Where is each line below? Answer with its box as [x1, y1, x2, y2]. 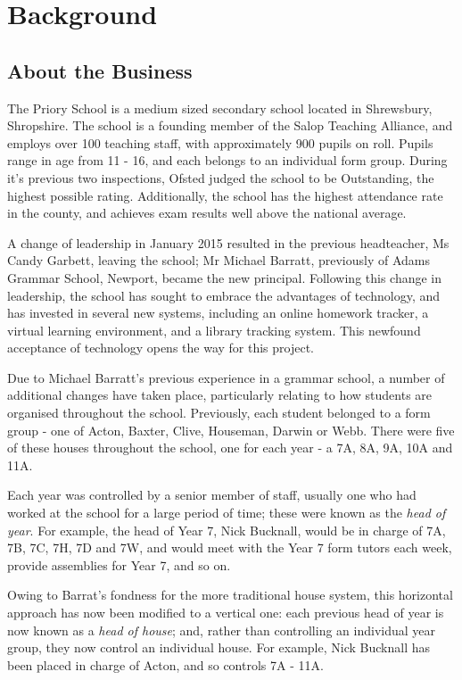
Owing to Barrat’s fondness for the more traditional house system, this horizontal [7, 585, 453, 604]
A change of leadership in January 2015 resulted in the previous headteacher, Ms [7, 233, 450, 252]
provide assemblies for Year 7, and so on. [7, 555, 231, 574]
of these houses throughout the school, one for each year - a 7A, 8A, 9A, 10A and [7, 438, 453, 457]
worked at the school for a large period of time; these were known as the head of [7, 503, 446, 522]
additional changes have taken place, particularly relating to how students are [7, 386, 433, 404]
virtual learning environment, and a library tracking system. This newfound [7, 320, 421, 339]
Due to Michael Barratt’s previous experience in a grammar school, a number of [7, 368, 445, 386]
